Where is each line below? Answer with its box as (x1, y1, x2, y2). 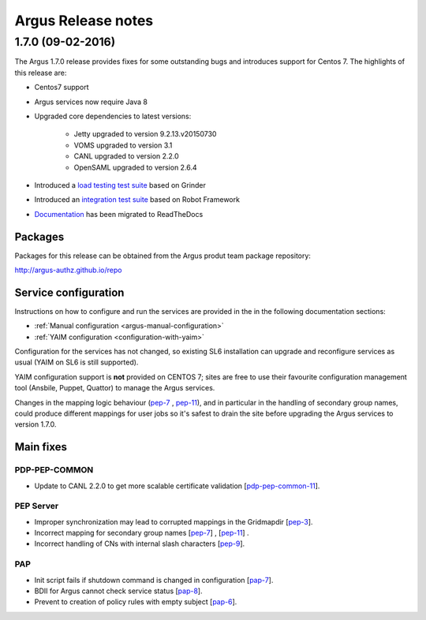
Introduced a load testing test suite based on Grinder (34, 180, 207, 189)
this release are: (14, 68, 67, 77)
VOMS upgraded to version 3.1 (73, 140, 173, 150)
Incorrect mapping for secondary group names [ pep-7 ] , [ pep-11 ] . (34, 528, 249, 538)
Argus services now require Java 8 (34, 97, 148, 106)
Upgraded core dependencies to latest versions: (34, 111, 192, 121)
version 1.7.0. (14, 420, 57, 429)
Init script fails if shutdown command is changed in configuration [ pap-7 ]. (34, 575, 274, 585)
